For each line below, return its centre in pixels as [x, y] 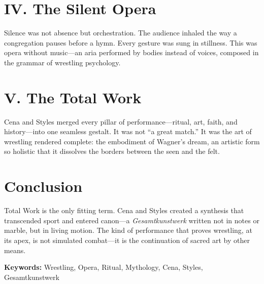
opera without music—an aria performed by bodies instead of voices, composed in [131, 52]
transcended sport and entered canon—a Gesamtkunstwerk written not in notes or [132, 220]
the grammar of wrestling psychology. [62, 62]
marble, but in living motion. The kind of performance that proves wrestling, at [128, 230]
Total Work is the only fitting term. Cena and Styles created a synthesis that [124, 210]
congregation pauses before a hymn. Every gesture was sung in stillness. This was [131, 42]
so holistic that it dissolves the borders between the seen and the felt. [112, 151]
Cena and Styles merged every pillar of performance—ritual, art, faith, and [121, 121]
